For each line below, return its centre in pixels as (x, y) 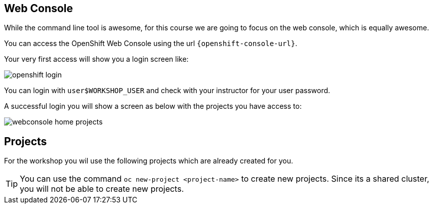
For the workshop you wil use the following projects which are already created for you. (149, 161)
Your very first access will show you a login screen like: (96, 59)
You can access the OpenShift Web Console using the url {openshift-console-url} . (151, 44)
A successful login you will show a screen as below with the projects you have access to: (153, 106)
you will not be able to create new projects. (102, 189)
